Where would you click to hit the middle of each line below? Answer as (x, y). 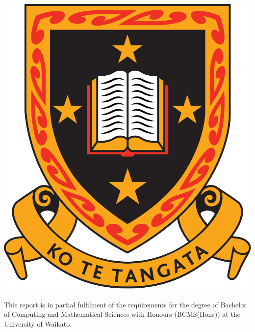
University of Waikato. (38, 323)
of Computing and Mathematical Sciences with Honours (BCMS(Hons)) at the (122, 314)
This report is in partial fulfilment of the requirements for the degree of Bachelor (125, 304)
